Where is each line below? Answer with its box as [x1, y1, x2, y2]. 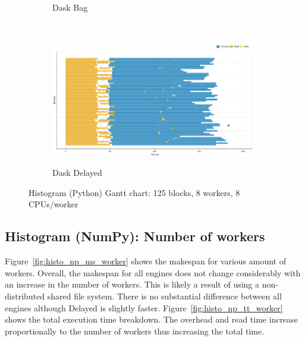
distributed [5, 290, 45, 302]
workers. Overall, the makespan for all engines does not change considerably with [5, 266, 301, 279]
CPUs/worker [29, 198, 78, 210]
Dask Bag [52, 1, 88, 13]
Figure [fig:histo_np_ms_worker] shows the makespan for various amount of [5, 255, 286, 267]
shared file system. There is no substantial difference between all [47, 290, 282, 302]
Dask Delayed [52, 166, 102, 179]
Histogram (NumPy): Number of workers [5, 227, 265, 245]
